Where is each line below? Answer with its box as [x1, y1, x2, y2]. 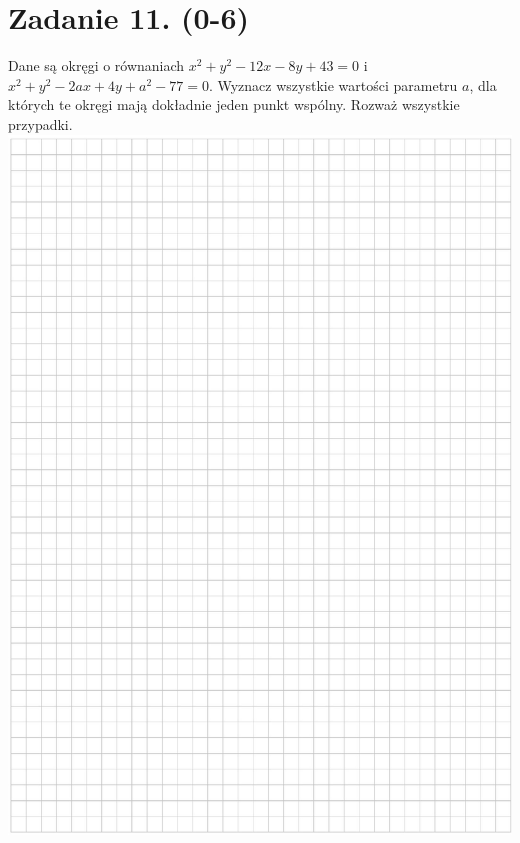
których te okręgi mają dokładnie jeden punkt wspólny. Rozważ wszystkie [8, 94, 460, 115]
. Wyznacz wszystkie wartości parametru [208, 74, 458, 95]
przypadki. [8, 113, 73, 134]
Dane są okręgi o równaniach [8, 55, 185, 76]
